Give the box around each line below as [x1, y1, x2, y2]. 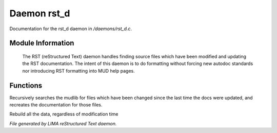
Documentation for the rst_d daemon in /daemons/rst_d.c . [9, 26, 132, 32]
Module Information [9, 39, 74, 48]
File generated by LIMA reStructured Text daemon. [9, 120, 117, 126]
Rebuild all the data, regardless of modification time [9, 111, 118, 117]
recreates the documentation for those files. [9, 102, 103, 108]
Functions [9, 81, 43, 90]
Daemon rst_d [9, 8, 70, 19]
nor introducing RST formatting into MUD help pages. [22, 68, 135, 74]
